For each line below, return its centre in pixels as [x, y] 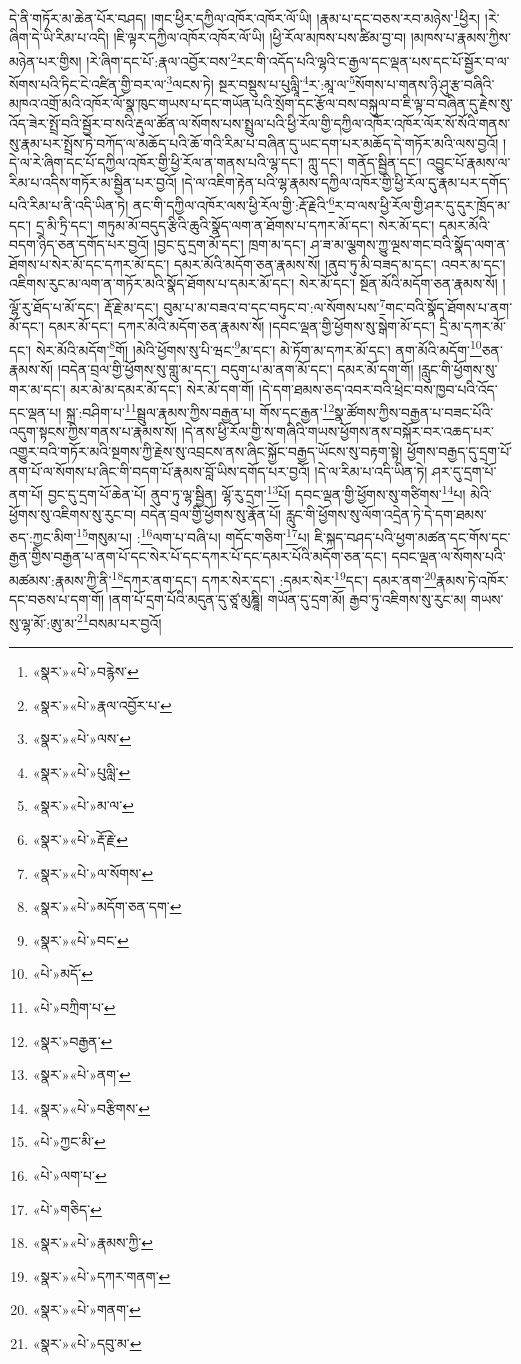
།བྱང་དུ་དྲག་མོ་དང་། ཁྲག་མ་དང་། [230, 244]
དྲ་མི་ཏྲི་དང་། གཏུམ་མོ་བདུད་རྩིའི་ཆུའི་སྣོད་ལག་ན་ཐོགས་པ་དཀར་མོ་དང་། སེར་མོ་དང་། [235, 224]
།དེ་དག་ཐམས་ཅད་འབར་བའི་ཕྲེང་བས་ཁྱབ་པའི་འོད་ [378, 388]
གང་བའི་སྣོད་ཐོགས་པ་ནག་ [449, 306]
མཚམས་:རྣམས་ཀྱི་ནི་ [60, 579]
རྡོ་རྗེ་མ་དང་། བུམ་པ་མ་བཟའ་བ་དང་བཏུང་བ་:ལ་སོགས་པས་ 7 [245, 305]
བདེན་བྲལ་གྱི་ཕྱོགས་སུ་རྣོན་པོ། [211, 513]
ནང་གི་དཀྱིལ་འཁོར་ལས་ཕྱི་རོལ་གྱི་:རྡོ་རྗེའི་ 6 [234, 203]
